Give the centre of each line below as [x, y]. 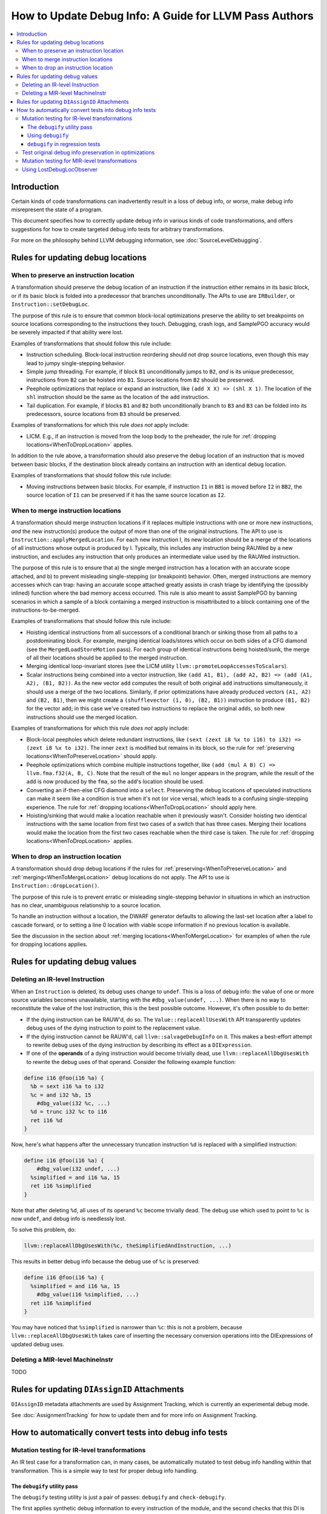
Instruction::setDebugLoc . [51, 304]
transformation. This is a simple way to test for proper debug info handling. [104, 1470]
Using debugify [48, 136]
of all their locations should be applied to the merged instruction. [107, 658]
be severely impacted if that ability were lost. [67, 332]
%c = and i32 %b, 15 [61, 1095]
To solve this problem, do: [44, 1230]
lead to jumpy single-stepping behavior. [76, 363]
